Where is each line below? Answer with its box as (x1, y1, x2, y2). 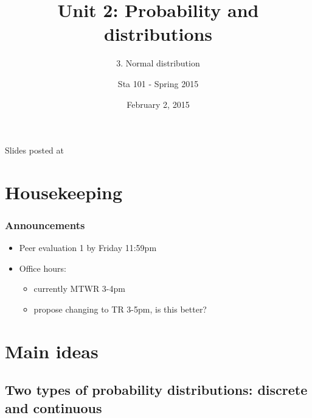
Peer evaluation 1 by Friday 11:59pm (19, 241, 157, 254)
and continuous (5, 398, 102, 417)
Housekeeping (5, 179, 123, 204)
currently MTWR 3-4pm (33, 282, 125, 295)
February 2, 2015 (127, 97, 190, 110)
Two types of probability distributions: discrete (5, 380, 308, 399)
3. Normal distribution (116, 57, 200, 69)
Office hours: (19, 261, 66, 274)
